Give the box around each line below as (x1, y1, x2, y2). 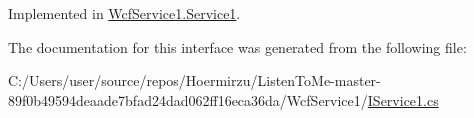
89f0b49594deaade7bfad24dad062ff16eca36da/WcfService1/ (8, 89, 368, 110)
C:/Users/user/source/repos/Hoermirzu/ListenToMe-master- (8, 70, 381, 91)
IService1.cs (367, 89, 439, 110)
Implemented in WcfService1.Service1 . (8, 3, 241, 23)
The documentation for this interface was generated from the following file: (8, 36, 467, 57)
